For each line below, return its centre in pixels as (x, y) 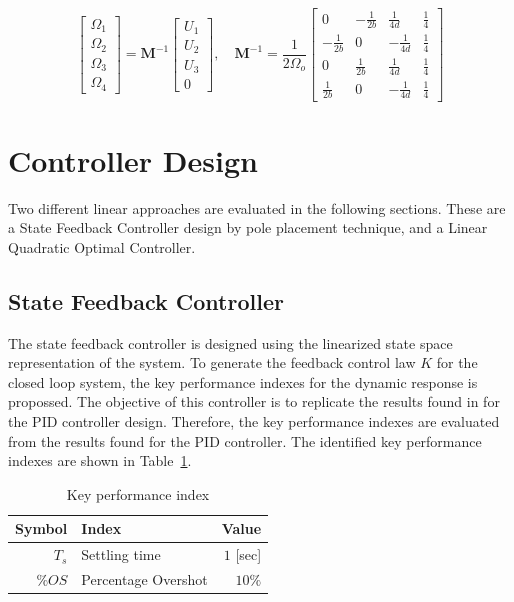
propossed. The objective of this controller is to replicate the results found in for (254, 401)
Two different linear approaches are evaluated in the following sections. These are (257, 207)
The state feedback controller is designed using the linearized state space (230, 342)
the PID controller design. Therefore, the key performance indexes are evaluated (254, 420)
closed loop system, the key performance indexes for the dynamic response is (243, 381)
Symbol (41, 528)
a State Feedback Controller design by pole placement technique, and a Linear (248, 227)
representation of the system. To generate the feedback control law (212, 362)
